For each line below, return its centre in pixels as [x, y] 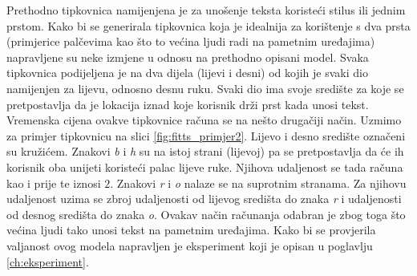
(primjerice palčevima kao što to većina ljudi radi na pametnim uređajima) [191, 41]
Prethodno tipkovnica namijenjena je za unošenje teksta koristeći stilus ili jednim [206, 10]
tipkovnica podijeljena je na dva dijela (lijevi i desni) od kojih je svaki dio [187, 73]
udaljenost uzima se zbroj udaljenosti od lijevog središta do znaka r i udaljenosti [204, 199]
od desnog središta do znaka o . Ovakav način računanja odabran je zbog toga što [206, 214]
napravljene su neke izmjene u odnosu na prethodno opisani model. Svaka [188, 57]
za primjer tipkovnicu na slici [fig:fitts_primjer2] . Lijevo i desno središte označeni [206, 135]
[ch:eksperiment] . [48, 261]
